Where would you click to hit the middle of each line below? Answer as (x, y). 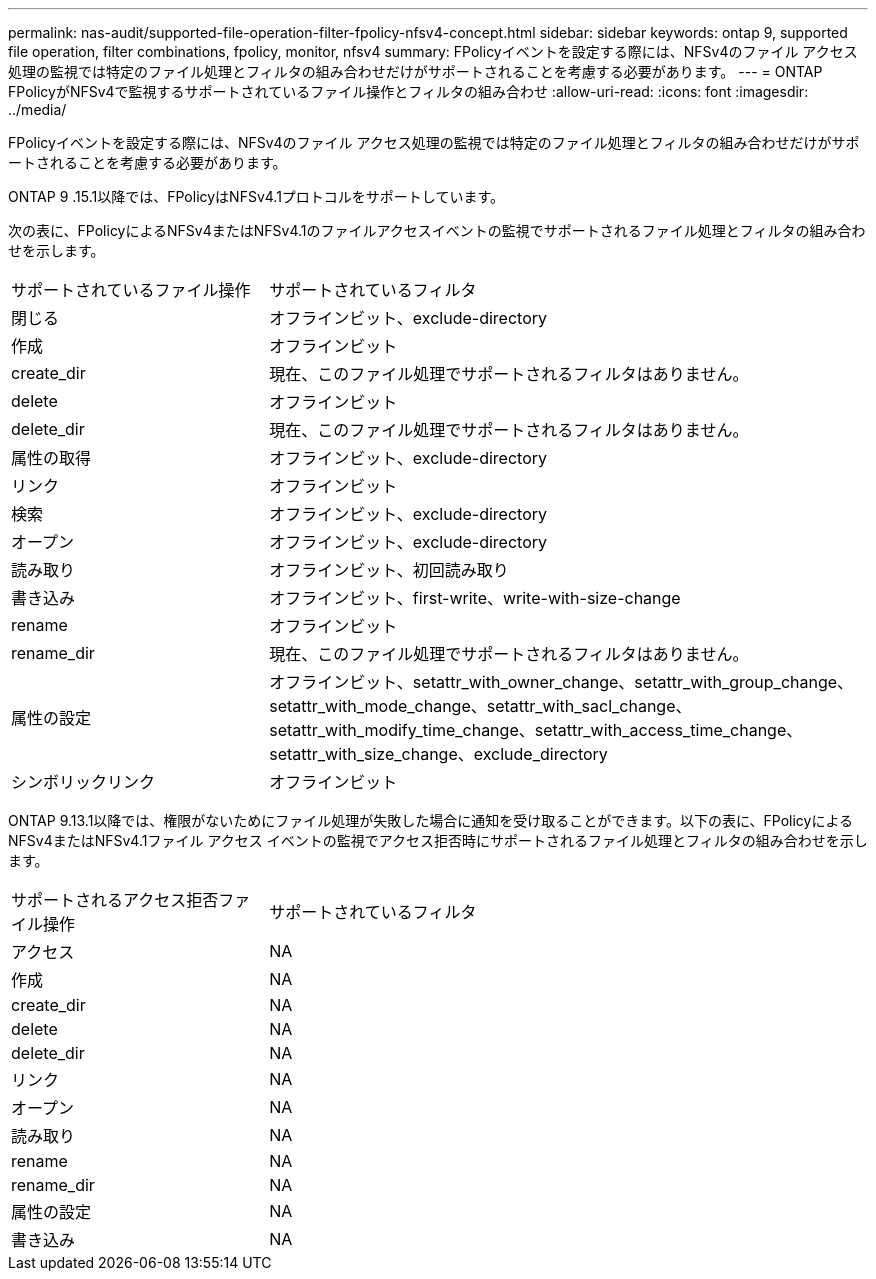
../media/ (37, 109)
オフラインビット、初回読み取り (389, 570)
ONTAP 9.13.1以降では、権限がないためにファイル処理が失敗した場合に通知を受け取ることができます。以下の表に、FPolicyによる (430, 820)
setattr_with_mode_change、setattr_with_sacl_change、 (480, 706)
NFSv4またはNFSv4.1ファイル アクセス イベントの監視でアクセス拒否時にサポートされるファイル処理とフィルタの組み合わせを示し (438, 840)
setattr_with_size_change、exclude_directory (438, 754)
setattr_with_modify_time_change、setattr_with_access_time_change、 (536, 730)
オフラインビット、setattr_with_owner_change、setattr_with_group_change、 (561, 682)
